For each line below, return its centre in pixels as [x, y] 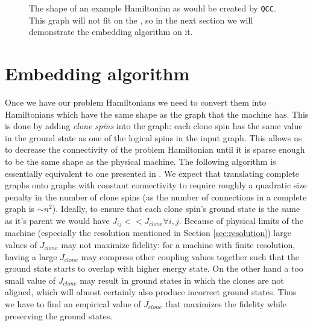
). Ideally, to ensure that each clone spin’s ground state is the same [176, 209]
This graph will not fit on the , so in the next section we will [141, 20]
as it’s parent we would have [57, 220]
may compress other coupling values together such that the [190, 256]
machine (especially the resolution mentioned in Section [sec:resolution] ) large [148, 233]
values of [21, 244]
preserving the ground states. [59, 315]
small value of [30, 280]
